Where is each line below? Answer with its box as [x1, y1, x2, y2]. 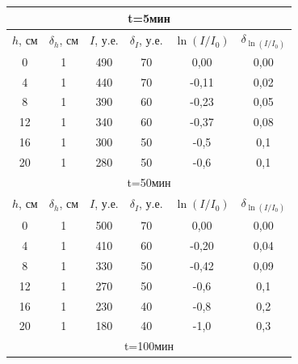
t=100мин [124, 337, 174, 354]
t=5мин [128, 9, 170, 26]
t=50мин [127, 173, 171, 190]
